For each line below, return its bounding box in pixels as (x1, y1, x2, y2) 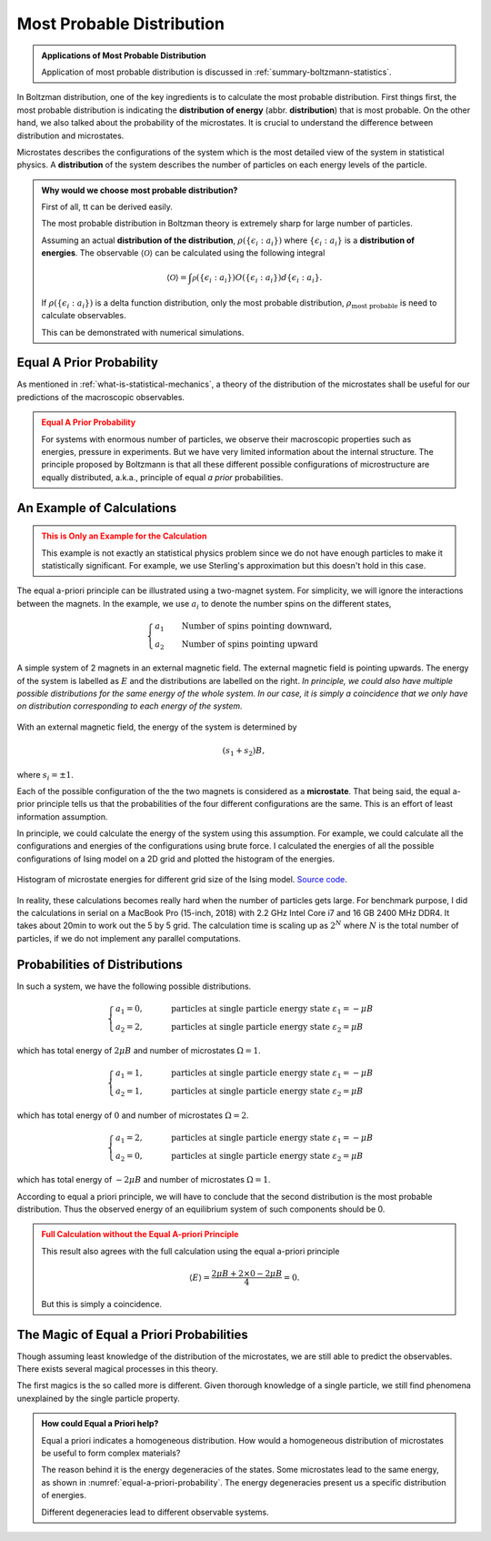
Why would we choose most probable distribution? (41, 185, 238, 196)
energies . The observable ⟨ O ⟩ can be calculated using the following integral (41, 247, 326, 258)
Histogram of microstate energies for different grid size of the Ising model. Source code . (16, 874, 347, 885)
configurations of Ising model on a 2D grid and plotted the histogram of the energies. (16, 853, 336, 864)
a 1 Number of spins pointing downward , (155, 620, 333, 633)
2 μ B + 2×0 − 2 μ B (211, 1268, 283, 1278)
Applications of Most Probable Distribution (41, 50, 206, 61)
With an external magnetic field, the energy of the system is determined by (16, 721, 297, 732)
